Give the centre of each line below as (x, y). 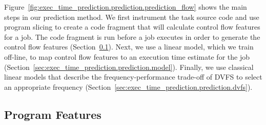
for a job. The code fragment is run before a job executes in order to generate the (132, 36)
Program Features (53, 114)
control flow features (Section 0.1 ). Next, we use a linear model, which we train (129, 47)
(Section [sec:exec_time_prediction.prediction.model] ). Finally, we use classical (129, 67)
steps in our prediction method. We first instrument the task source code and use (132, 17)
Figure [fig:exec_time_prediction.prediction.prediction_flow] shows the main (126, 7)
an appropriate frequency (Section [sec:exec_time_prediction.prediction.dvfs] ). (128, 86)
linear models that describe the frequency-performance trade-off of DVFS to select (133, 77)
